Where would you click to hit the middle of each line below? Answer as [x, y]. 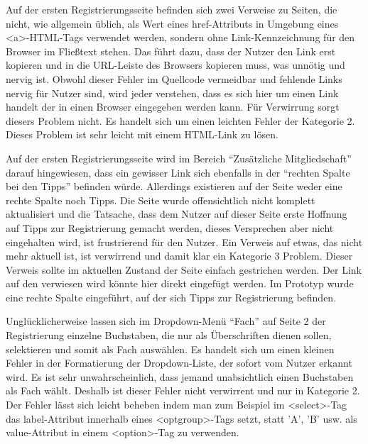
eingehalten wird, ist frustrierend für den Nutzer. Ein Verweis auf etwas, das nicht [184, 242]
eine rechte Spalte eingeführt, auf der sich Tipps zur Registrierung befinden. [171, 297]
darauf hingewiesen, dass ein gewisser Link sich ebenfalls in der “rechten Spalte [178, 172]
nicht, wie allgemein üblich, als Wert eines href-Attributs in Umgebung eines [172, 23]
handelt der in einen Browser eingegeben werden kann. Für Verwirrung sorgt [173, 107]
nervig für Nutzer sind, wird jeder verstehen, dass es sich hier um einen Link [172, 93]
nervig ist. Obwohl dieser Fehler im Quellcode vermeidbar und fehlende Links [174, 78]
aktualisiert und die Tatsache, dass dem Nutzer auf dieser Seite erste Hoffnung [177, 214]
